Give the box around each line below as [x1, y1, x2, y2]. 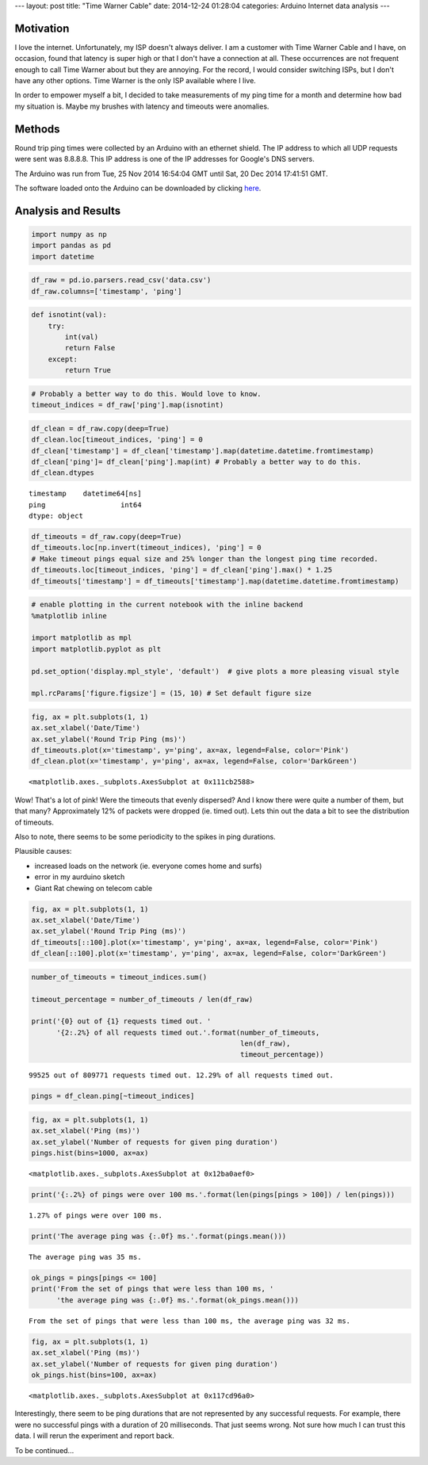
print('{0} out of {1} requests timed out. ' [31, 1017, 212, 1026]
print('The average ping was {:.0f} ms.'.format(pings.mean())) [31, 1232, 287, 1241]
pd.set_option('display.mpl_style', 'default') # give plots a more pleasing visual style [31, 667, 399, 675]
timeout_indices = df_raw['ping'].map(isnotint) [31, 400, 224, 410]
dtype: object [29, 511, 83, 521]
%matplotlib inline [31, 611, 107, 620]
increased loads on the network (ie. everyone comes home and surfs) [34, 861, 262, 870]
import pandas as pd [31, 241, 111, 250]
